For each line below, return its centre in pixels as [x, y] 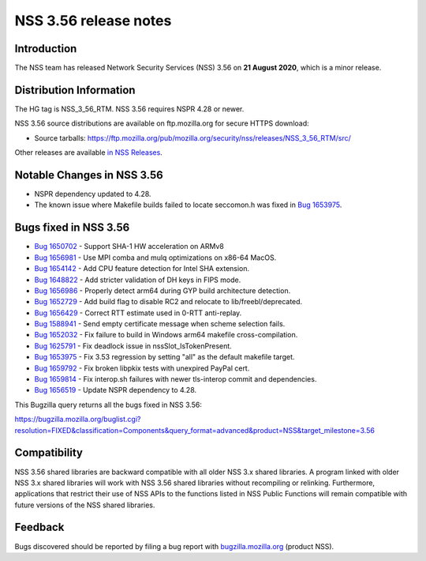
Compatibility [49, 453]
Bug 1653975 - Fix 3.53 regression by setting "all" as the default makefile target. [164, 357]
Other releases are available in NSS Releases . [89, 152]
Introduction [46, 49]
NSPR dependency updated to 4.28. [93, 194]
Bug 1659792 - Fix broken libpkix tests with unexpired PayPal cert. [142, 368]
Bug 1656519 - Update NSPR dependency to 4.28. [116, 390]
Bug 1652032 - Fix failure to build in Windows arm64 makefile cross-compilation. [166, 335]
